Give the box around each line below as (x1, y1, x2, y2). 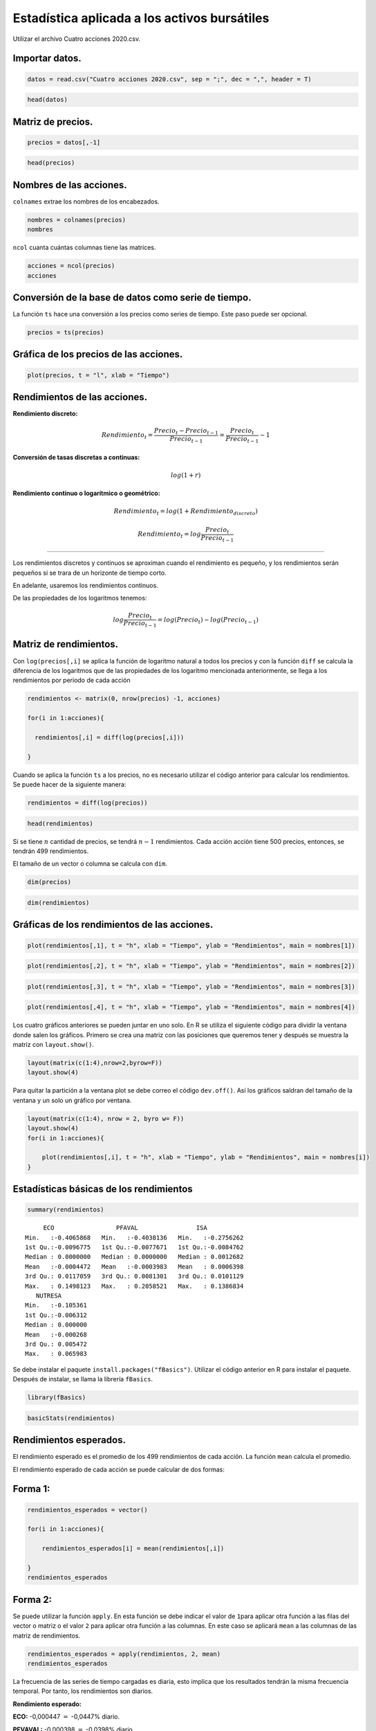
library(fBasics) (27, 1394, 86, 1401)
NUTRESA (35, 1292, 62, 1300)
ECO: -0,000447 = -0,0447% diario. (12, 1712, 120, 1721)
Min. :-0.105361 (25, 1302, 88, 1309)
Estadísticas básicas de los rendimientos (12, 1183, 193, 1195)
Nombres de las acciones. (12, 179, 127, 190)
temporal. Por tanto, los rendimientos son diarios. (12, 1687, 153, 1696)
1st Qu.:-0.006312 (25, 1311, 88, 1319)
